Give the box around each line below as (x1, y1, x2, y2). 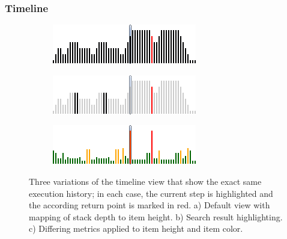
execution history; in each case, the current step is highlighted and (29, 187, 273, 199)
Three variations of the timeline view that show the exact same (29, 175, 262, 187)
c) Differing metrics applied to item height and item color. (29, 222, 243, 235)
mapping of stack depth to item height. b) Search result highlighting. (29, 210, 283, 223)
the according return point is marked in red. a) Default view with (29, 199, 270, 211)
